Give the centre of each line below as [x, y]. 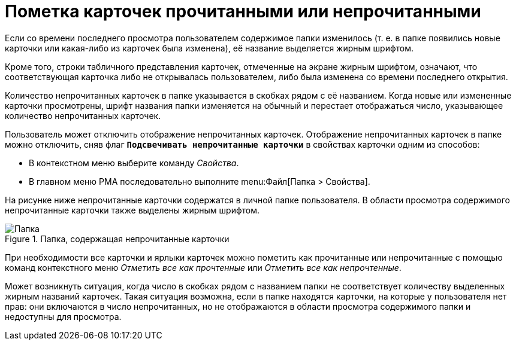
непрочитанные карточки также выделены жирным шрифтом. [132, 210]
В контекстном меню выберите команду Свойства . [134, 163]
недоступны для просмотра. [63, 316]
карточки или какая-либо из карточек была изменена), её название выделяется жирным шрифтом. [209, 48]
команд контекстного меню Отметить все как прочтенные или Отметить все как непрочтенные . [203, 267]
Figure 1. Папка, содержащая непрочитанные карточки [117, 239]
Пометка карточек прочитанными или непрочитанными [243, 11]
